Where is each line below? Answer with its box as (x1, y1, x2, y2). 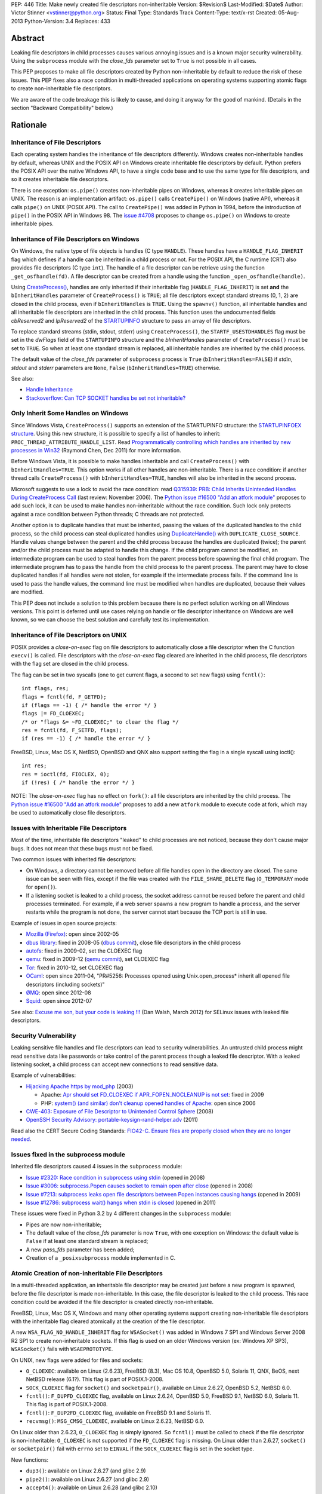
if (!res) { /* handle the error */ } (21, 779, 135, 786)
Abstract (11, 33, 45, 43)
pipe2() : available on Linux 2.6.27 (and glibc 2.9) (26, 1475, 149, 1483)
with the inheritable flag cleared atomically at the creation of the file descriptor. (11, 1318, 205, 1325)
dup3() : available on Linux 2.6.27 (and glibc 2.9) (26, 1467, 146, 1474)
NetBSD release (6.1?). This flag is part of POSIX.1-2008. (26, 1376, 164, 1383)
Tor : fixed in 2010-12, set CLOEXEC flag (26, 964, 123, 971)
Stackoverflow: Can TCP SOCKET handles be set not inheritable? (26, 394, 186, 402)
